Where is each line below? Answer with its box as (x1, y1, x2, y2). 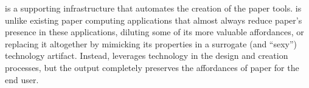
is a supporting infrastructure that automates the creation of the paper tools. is (5, 2, 302, 14)
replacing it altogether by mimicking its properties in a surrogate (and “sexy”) (5, 37, 297, 50)
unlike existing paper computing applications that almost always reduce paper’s (5, 13, 302, 26)
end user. (5, 73, 39, 86)
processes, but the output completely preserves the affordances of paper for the (5, 61, 299, 73)
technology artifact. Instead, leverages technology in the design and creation (5, 49, 288, 62)
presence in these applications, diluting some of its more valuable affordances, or (5, 25, 304, 38)
